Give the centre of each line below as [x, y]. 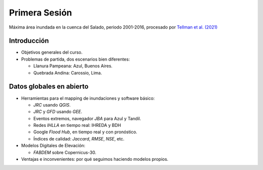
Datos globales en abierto [49, 86]
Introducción [29, 41]
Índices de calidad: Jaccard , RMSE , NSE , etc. [79, 139]
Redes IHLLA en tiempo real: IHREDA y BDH [77, 125]
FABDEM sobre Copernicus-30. [65, 152]
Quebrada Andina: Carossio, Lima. [68, 73]
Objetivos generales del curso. [52, 52]
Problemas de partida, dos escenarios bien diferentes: [75, 59]
